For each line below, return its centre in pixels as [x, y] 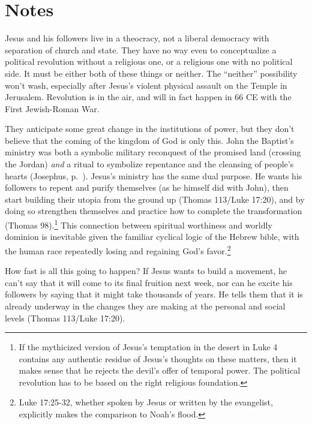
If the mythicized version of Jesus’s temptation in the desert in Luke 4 [148, 347]
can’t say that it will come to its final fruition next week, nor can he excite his [149, 282]
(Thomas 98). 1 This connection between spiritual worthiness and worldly [139, 224]
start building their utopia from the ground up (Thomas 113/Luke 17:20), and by [155, 199]
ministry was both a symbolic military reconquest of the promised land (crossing [153, 152]
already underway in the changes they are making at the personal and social [145, 306]
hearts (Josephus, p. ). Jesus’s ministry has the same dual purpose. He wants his [154, 175]
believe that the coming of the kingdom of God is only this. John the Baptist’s [149, 140]
